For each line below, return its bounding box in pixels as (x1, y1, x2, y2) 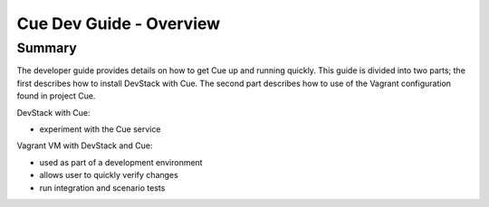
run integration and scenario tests (39, 182, 166, 193)
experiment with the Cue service (39, 123, 161, 135)
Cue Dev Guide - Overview (16, 14, 221, 33)
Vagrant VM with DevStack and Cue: (16, 140, 153, 151)
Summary (16, 40, 77, 56)
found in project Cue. (16, 90, 96, 101)
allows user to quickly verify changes (39, 170, 178, 181)
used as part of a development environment (39, 156, 203, 167)
